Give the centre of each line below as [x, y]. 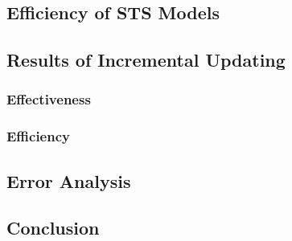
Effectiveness [49, 99]
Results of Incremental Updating [146, 60]
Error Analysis [69, 180]
